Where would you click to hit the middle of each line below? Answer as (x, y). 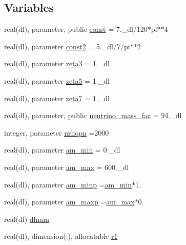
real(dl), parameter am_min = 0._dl (62, 150)
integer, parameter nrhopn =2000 (57, 132)
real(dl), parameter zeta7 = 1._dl (57, 98)
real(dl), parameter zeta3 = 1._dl (57, 63)
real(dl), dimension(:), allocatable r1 (61, 236)
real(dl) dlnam (27, 219)
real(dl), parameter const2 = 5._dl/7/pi (67, 46)
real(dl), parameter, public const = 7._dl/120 (76, 29)
